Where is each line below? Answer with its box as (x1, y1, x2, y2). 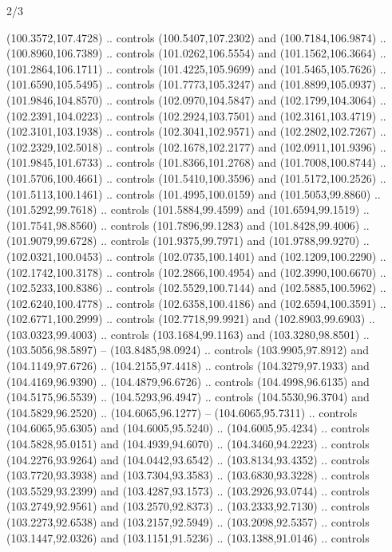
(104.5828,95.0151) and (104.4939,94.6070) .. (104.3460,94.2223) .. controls (6, 436, 370, 452)
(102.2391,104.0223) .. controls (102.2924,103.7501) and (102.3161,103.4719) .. (6, 107, 386, 124)
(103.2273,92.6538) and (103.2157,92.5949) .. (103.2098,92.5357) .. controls (6, 514, 370, 530)
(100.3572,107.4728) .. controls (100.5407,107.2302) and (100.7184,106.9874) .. (6, 29, 386, 45)
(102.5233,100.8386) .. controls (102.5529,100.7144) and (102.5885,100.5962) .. (6, 279, 386, 296)
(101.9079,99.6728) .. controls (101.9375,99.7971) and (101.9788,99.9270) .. (6, 232, 370, 249)
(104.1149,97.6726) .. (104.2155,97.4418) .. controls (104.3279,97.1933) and (6, 357, 370, 374)
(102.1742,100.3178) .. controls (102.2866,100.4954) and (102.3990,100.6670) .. (6, 263, 386, 280)
